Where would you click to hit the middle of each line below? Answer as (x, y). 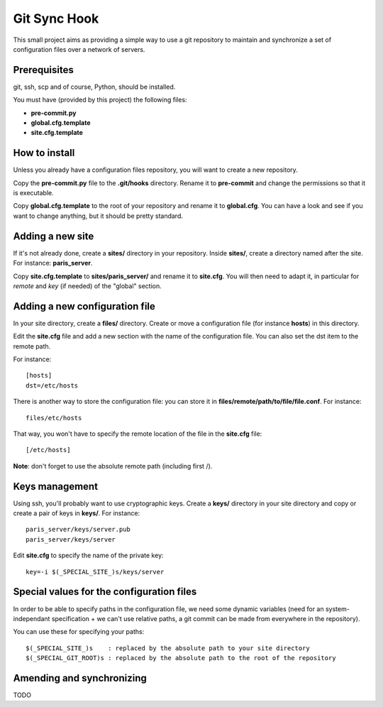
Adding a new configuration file (84, 306)
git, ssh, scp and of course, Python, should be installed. (94, 87)
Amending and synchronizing (80, 678)
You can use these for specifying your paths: (79, 632)
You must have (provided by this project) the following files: (100, 100)
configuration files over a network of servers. (79, 49)
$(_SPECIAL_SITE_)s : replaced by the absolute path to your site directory (168, 648)
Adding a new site (54, 236)
